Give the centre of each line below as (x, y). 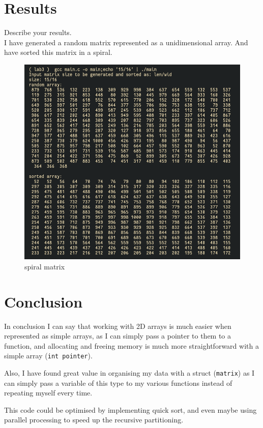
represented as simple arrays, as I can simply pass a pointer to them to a (118, 336)
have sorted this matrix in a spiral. (58, 52)
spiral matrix (45, 266)
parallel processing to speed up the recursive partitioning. (94, 420)
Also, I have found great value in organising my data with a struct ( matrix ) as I (129, 373)
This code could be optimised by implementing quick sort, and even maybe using (130, 409)
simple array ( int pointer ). (48, 356)
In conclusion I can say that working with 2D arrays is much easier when (118, 326)
